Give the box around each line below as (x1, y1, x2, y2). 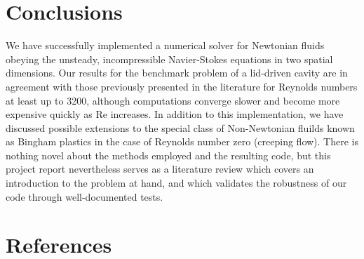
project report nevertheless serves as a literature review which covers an (6, 161, 314, 176)
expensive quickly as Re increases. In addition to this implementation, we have (6, 107, 344, 121)
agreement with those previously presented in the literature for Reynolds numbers (6, 79, 358, 93)
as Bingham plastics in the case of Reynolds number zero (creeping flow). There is (6, 134, 359, 149)
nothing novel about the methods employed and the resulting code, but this (6, 147, 331, 162)
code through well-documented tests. (6, 189, 163, 204)
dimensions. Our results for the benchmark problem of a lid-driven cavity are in (6, 65, 348, 80)
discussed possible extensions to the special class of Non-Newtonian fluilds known (6, 120, 355, 135)
